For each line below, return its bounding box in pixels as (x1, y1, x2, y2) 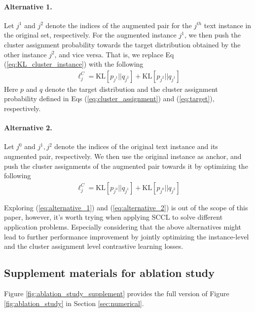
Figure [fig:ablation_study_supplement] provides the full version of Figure (4, 288, 229, 298)
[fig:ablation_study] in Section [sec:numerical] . (4, 298, 144, 308)
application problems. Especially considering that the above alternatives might (4, 221, 241, 232)
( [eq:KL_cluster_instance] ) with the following (4, 59, 144, 69)
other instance (4, 49, 47, 59)
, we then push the (184, 30, 241, 40)
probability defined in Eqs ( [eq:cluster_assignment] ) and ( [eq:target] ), (4, 93, 215, 104)
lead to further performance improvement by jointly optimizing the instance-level (4, 231, 249, 241)
